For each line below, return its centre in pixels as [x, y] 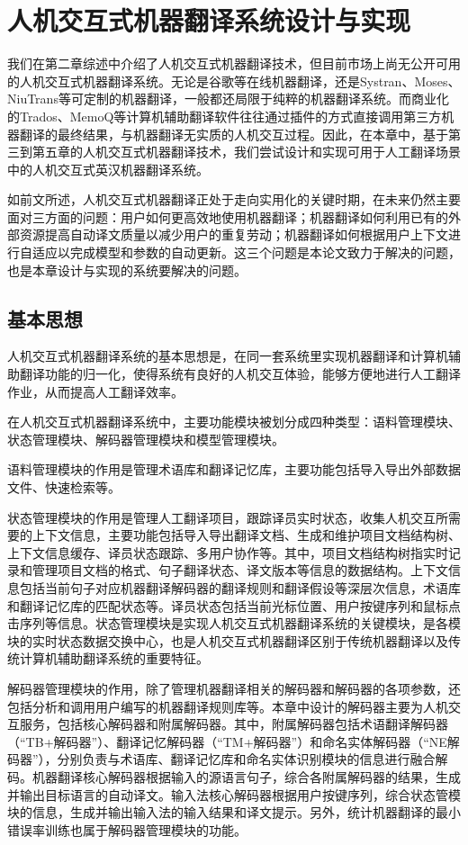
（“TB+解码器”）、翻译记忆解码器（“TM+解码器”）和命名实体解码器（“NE [227, 741]
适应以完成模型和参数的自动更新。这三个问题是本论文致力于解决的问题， [246, 252]
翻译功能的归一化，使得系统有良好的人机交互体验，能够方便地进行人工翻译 [240, 374]
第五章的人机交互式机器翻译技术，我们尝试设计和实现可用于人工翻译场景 [246, 152]
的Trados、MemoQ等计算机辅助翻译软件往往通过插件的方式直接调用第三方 [225, 116]
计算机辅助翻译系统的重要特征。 [114, 658]
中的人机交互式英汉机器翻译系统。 [108, 169]
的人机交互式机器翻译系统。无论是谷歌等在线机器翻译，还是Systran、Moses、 [234, 81]
